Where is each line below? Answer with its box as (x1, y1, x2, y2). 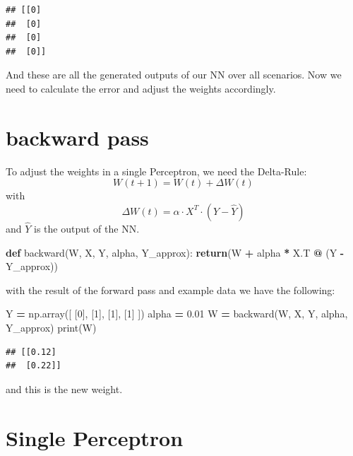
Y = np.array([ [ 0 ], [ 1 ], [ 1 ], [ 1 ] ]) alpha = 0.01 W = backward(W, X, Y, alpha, (6, 306, 348, 321)
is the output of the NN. (34, 221, 140, 236)
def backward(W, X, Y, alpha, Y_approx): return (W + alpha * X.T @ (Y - (6, 245, 345, 259)
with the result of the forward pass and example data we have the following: (6, 282, 335, 297)
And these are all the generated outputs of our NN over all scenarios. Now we (6, 67, 342, 82)
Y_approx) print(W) (6, 320, 97, 335)
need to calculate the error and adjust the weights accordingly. (6, 81, 276, 95)
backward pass (6, 122, 149, 151)
